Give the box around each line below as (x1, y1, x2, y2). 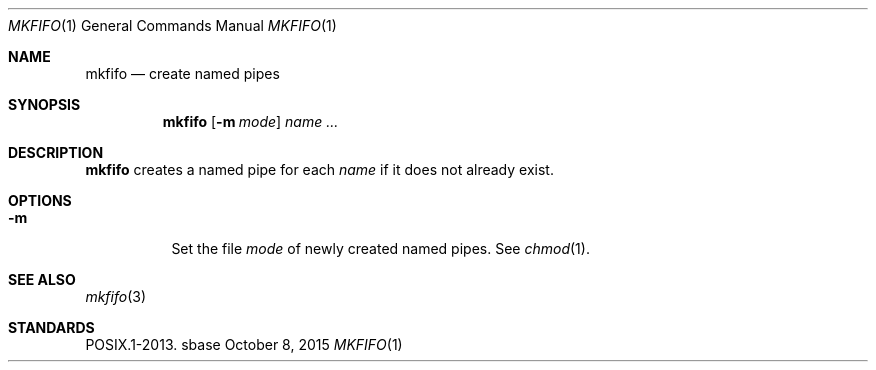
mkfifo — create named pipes (85, 65, 280, 82)
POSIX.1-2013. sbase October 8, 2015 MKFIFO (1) (85, 336, 403, 353)
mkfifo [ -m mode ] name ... (162, 113, 339, 130)
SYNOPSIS (8, 96, 81, 113)
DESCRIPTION (8, 144, 104, 161)
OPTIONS (8, 192, 72, 209)
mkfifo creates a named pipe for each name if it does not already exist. (85, 161, 554, 178)
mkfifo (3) (85, 288, 147, 305)
